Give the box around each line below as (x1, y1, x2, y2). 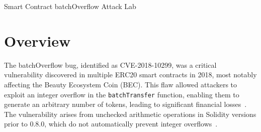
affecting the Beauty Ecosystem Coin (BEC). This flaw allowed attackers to (4, 79, 237, 89)
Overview (4, 30, 71, 51)
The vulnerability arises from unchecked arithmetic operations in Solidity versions (4, 108, 256, 119)
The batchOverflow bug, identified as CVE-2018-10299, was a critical (4, 59, 217, 70)
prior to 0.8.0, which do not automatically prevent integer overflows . (4, 118, 218, 129)
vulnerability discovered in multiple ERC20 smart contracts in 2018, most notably (4, 69, 257, 80)
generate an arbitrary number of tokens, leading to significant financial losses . (4, 99, 247, 109)
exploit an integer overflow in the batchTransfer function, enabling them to (4, 89, 239, 99)
